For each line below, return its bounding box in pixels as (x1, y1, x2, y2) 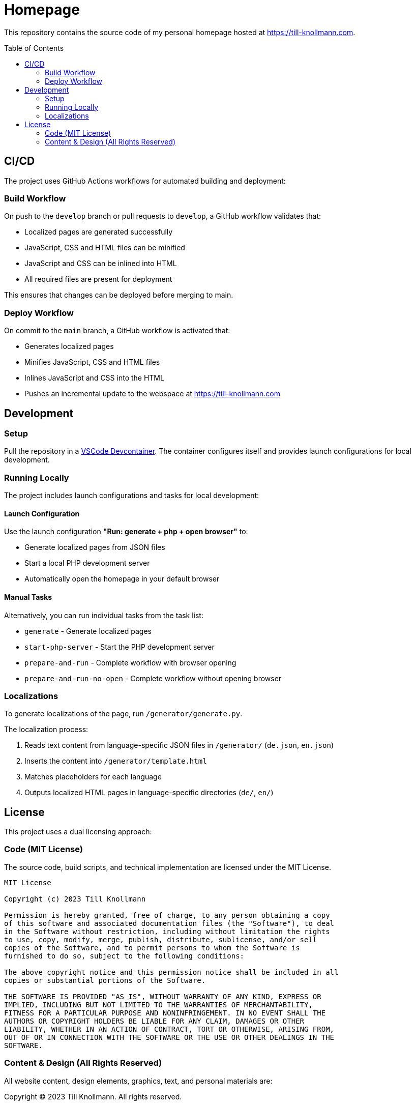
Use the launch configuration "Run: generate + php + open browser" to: (4, 527, 248, 536)
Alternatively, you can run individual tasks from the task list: (4, 610, 203, 620)
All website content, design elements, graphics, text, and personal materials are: (4, 1076, 273, 1085)
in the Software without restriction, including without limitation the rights (4, 927, 330, 936)
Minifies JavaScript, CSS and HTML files (24, 358, 160, 367)
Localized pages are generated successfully (24, 227, 173, 237)
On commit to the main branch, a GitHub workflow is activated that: (4, 326, 230, 335)
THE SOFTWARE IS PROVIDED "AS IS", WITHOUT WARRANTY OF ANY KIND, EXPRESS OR (4, 992, 321, 1001)
